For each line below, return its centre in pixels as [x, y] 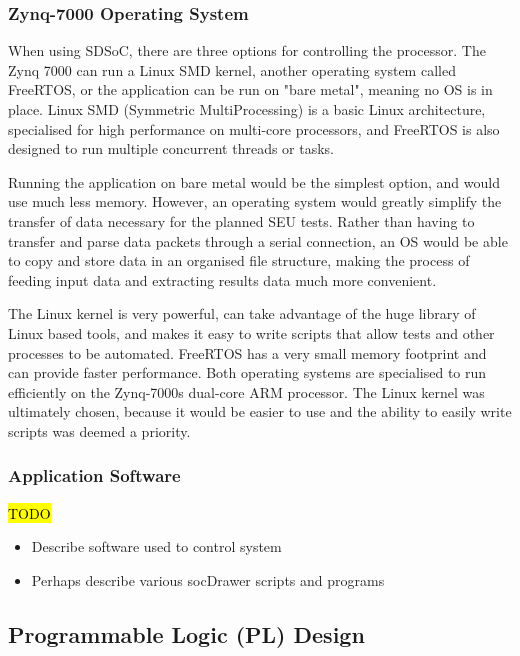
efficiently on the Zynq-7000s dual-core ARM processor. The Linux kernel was [246, 391]
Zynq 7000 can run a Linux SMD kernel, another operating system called [232, 69]
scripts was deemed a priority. [99, 430]
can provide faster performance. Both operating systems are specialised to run [247, 372]
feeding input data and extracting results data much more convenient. [222, 279]
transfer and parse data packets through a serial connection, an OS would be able [258, 240]
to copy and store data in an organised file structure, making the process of [239, 260]
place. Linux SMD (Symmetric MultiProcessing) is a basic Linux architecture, [247, 109]
